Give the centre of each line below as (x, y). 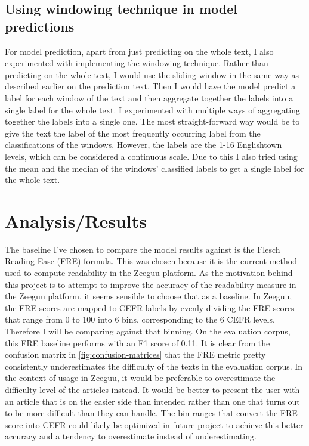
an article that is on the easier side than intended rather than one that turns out (152, 401)
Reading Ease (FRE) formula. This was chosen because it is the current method (151, 261)
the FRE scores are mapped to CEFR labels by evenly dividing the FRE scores (150, 307)
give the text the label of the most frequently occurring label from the (133, 133)
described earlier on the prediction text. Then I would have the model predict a (150, 86)
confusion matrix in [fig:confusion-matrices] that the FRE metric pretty (135, 354)
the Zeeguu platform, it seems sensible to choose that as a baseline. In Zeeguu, (149, 296)
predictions (40, 26)
